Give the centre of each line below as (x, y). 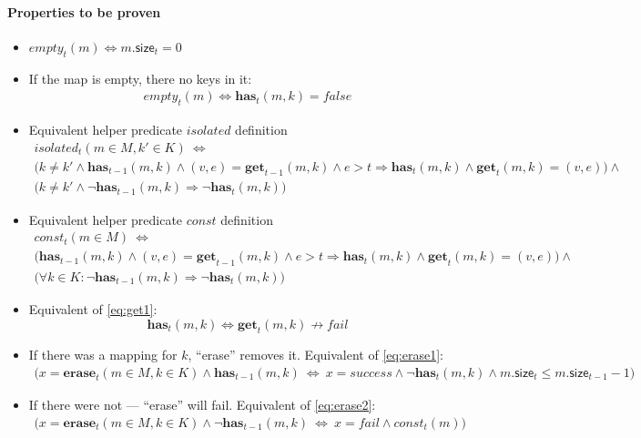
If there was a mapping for (103, 355)
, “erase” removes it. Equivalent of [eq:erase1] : (316, 355)
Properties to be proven (84, 11)
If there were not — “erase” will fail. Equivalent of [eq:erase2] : (202, 404)
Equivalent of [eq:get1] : (93, 308)
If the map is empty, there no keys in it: (140, 78)
